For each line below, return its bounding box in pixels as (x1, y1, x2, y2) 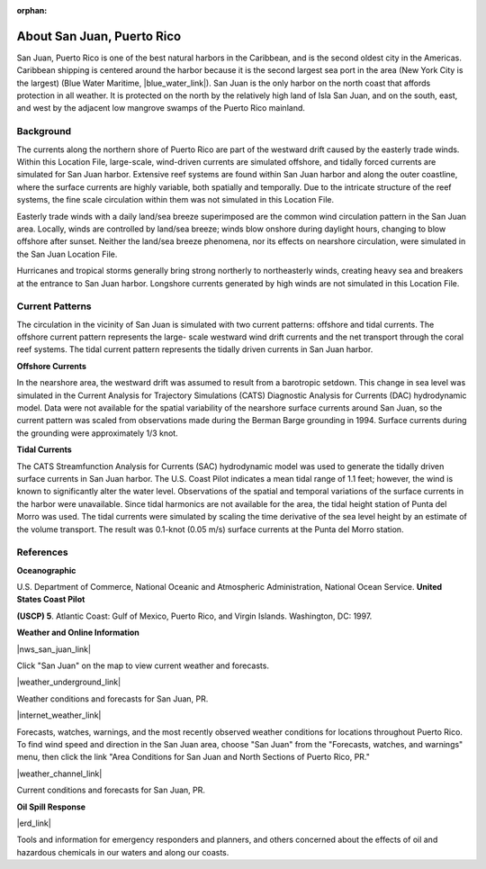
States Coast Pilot (16, 594, 85, 605)
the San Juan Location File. (16, 249, 118, 259)
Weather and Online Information (16, 627, 139, 638)
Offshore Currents (16, 360, 87, 371)
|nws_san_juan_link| (16, 644, 92, 655)
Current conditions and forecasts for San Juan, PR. (16, 784, 206, 796)
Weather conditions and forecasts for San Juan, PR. (16, 693, 209, 704)
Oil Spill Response (16, 801, 85, 812)
